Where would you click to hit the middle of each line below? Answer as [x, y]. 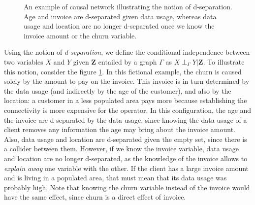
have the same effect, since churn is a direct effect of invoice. [95, 197]
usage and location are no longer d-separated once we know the [119, 26]
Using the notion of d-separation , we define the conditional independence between [127, 52]
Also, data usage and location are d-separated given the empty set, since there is [126, 139]
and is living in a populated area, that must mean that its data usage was [115, 178]
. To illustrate [224, 61]
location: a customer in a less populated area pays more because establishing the [126, 100]
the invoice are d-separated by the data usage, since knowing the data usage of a [126, 120]
